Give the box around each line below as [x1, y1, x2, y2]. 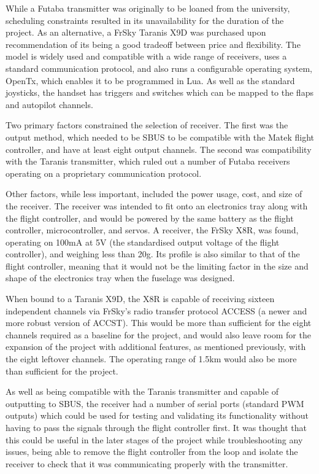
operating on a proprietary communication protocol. [6, 166, 202, 179]
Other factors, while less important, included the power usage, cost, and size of [6, 187, 302, 200]
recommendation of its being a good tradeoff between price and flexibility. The [6, 37, 301, 50]
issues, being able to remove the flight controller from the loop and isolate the [6, 445, 298, 458]
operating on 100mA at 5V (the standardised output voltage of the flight [6, 235, 280, 248]
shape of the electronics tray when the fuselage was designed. [6, 271, 235, 284]
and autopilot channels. [6, 98, 93, 111]
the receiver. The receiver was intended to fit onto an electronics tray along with [6, 199, 308, 212]
